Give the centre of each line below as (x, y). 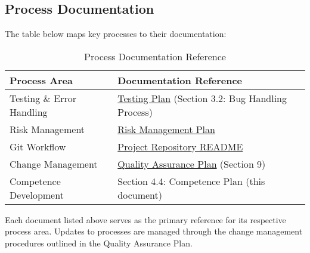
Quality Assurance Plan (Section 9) (192, 163)
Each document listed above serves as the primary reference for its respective (145, 219)
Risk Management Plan (166, 129)
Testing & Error (43, 98)
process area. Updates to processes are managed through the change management (154, 231)
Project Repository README (180, 146)
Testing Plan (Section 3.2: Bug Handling (202, 98)
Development (37, 195)
